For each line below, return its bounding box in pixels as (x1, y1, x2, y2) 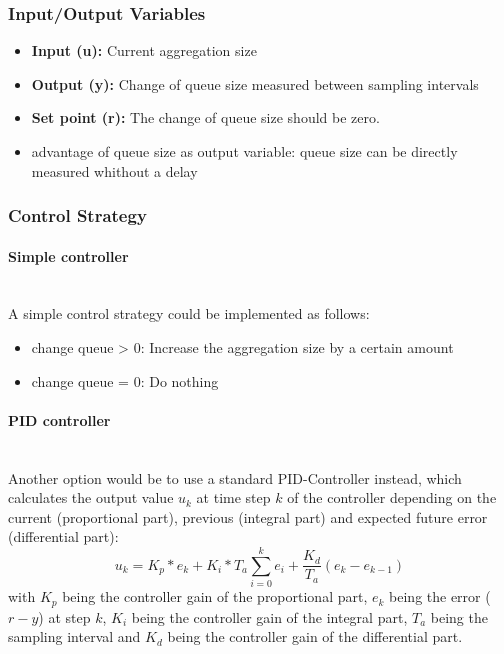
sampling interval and (8, 626, 141, 647)
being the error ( (389, 586, 491, 607)
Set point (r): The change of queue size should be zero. (31, 107, 380, 128)
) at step (38, 606, 91, 627)
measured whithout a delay (31, 160, 198, 181)
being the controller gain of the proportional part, (62, 586, 368, 607)
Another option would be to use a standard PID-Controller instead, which (8, 467, 462, 488)
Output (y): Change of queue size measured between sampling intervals (31, 73, 479, 94)
